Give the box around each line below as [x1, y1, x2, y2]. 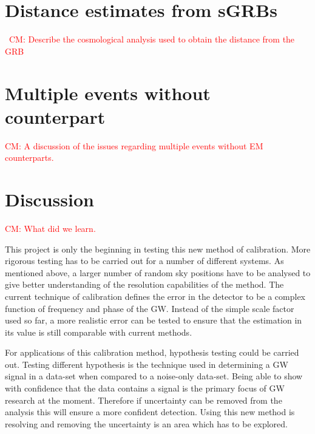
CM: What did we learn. [5, 222, 96, 234]
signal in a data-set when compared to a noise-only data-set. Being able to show [5, 370, 303, 382]
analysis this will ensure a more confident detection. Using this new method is [5, 405, 295, 418]
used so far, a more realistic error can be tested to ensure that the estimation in [5, 314, 302, 327]
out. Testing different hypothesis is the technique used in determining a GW [5, 358, 288, 370]
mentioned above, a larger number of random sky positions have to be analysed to [5, 266, 311, 279]
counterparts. [5, 151, 54, 164]
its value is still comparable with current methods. [5, 325, 192, 338]
